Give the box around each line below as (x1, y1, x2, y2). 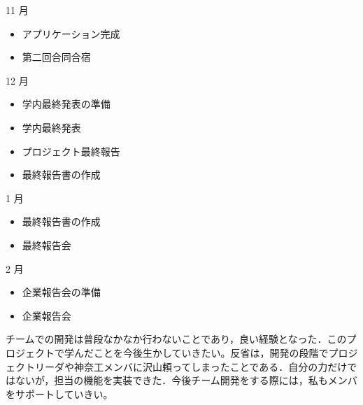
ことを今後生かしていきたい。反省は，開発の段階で (93, 345, 329, 360)
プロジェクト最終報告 (22, 143, 120, 158)
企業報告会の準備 (22, 285, 101, 299)
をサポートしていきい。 (6, 386, 113, 401)
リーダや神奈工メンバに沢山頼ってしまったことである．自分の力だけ (34, 359, 348, 374)
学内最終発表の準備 (22, 97, 111, 111)
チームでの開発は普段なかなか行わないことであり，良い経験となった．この (6, 332, 347, 346)
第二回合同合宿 (22, 50, 91, 64)
